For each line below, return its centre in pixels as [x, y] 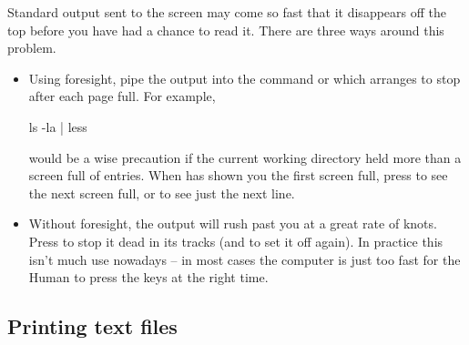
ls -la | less [58, 126]
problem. [32, 48]
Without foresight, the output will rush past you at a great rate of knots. [233, 223]
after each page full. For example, [122, 96]
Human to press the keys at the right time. [148, 277]
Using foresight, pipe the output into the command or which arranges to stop [245, 78]
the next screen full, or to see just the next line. [162, 193]
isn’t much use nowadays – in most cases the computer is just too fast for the [245, 259]
